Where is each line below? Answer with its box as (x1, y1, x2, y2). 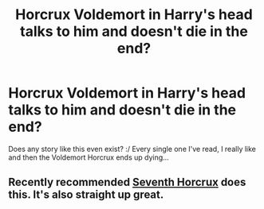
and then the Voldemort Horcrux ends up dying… (8, 153, 169, 162)
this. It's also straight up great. (8, 188, 164, 202)
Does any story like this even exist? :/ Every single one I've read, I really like (8, 144, 257, 153)
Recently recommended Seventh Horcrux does (8, 176, 246, 189)
